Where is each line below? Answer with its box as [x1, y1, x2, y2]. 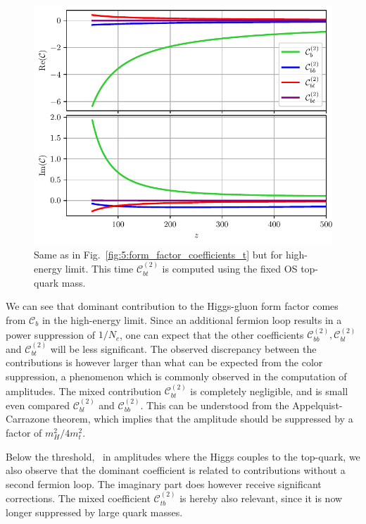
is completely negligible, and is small [190, 383, 348, 398]
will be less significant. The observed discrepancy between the [50, 341, 317, 356]
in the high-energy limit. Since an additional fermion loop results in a [42, 312, 342, 327]
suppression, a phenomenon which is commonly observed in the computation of [6, 368, 347, 383]
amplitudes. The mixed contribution [6, 383, 162, 398]
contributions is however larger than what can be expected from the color [6, 355, 323, 370]
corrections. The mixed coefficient [6, 491, 151, 506]
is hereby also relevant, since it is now [179, 491, 343, 506]
